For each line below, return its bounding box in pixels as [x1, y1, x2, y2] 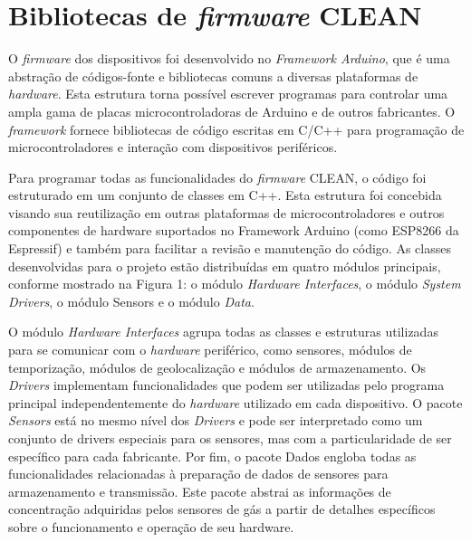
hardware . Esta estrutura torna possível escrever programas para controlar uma [8, 84, 448, 103]
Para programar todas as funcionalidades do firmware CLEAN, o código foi [8, 167, 427, 186]
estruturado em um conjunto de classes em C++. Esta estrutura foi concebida [8, 185, 442, 204]
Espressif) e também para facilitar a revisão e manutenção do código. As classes [8, 239, 451, 258]
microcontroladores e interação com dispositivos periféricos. [8, 138, 338, 157]
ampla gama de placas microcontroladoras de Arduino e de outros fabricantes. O [8, 101, 456, 120]
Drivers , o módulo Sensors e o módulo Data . [8, 291, 255, 310]
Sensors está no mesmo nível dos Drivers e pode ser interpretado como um [8, 411, 423, 430]
